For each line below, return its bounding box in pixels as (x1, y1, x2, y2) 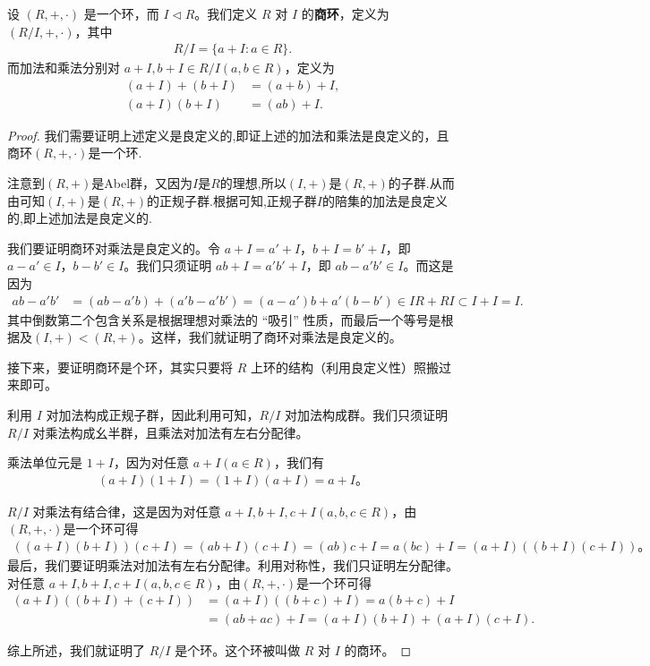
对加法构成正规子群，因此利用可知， (46, 406, 260, 424)
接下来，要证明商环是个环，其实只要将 (7, 357, 233, 376)
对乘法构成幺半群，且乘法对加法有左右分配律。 (32, 423, 309, 441)
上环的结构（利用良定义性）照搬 (250, 357, 439, 376)
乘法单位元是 (7, 453, 82, 472)
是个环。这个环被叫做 (175, 641, 301, 660)
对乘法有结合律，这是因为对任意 (32, 501, 221, 520)
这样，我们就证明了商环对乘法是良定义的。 (150, 328, 402, 346)
